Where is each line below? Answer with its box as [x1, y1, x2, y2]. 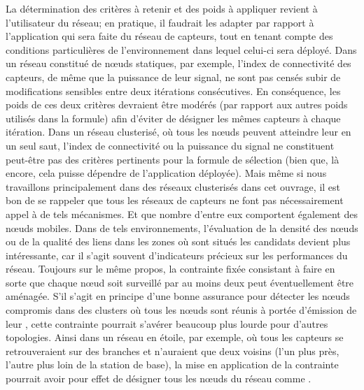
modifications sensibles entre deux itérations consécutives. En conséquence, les [6, 83, 341, 98]
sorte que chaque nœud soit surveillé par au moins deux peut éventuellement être [6, 275, 354, 289]
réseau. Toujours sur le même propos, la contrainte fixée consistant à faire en [6, 261, 335, 276]
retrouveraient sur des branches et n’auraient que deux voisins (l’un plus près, [6, 343, 339, 358]
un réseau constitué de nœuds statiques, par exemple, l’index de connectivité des [6, 56, 351, 71]
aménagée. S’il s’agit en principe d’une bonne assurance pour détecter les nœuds [6, 289, 350, 303]
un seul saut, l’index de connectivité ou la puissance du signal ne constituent [6, 138, 335, 152]
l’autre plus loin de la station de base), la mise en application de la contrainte [6, 357, 339, 372]
